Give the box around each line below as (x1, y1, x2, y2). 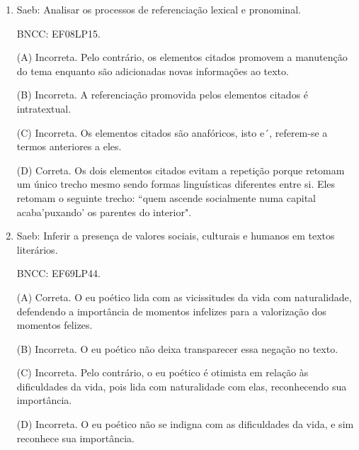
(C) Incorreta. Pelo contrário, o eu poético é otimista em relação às (16, 365, 309, 380)
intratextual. (16, 101, 72, 116)
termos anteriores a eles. (16, 139, 122, 154)
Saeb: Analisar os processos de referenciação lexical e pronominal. (16, 2, 301, 16)
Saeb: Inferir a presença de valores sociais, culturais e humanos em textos (16, 228, 335, 243)
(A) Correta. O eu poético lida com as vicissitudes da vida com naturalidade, (16, 289, 352, 304)
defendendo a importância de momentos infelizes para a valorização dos (16, 303, 326, 318)
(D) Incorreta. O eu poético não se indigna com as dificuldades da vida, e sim (16, 417, 354, 432)
